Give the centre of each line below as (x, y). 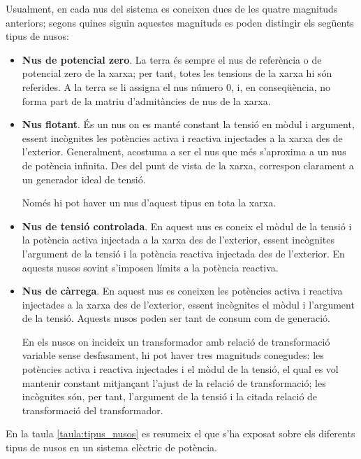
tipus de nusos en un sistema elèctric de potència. (111, 447)
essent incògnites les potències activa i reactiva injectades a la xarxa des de (182, 137)
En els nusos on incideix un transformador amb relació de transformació (176, 341)
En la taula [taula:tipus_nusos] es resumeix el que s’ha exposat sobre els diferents (180, 433)
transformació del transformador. (93, 410)
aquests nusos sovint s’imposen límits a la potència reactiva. (150, 267)
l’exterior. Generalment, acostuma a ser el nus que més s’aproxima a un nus (184, 151)
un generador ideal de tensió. (84, 179)
